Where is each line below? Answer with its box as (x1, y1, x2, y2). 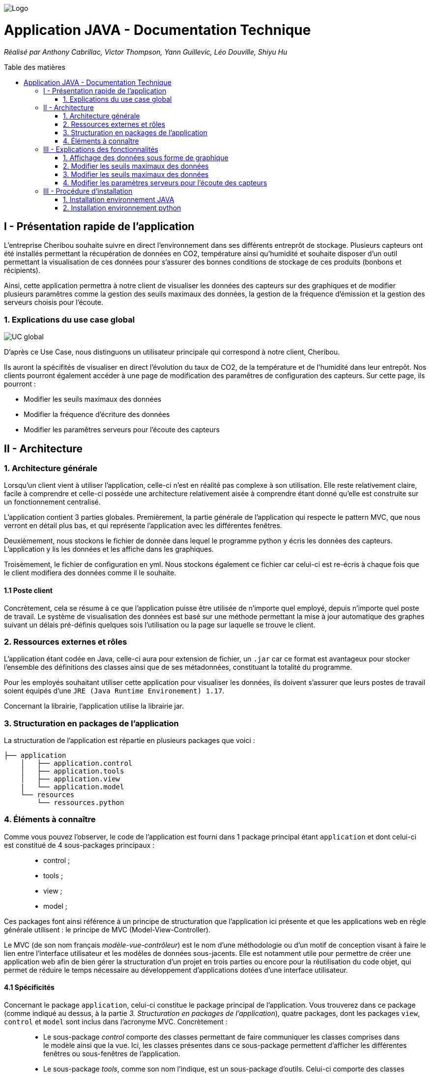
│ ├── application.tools (20, 767, 124, 776)
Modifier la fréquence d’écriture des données (24, 410, 170, 419)
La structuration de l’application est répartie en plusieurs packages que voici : (4, 736, 255, 745)
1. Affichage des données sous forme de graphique (63, 153, 229, 162)
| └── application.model (20, 783, 124, 791)
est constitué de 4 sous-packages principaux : (4, 840, 155, 849)
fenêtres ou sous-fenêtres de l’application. (43, 1049, 180, 1058)
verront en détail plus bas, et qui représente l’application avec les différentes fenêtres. (4, 521, 282, 530)
